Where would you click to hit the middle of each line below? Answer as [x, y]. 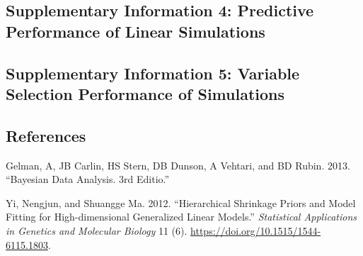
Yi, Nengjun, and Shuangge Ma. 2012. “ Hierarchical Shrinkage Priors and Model [181, 202]
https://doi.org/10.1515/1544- [256, 230]
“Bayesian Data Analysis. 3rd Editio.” [88, 179]
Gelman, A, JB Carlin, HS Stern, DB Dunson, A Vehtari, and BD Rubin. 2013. [178, 165]
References [46, 135]
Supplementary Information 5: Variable [153, 73]
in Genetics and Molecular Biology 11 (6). [97, 230]
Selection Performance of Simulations [145, 93]
